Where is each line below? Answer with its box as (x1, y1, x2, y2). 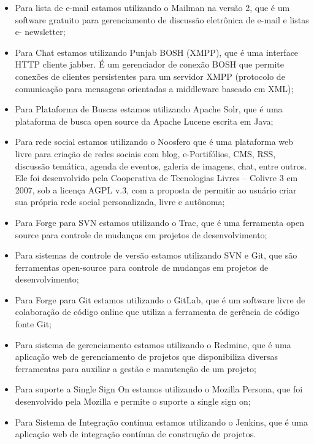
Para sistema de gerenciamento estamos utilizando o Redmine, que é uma (15, 338, 291, 351)
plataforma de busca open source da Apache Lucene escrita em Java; (15, 114, 274, 127)
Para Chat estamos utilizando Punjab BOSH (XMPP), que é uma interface (15, 45, 299, 58)
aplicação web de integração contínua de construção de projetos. (15, 427, 256, 440)
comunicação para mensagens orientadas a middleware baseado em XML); (15, 82, 294, 95)
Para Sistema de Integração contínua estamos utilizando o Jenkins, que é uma (15, 415, 308, 428)
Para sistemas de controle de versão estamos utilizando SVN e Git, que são (15, 249, 297, 262)
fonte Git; (15, 317, 52, 330)
